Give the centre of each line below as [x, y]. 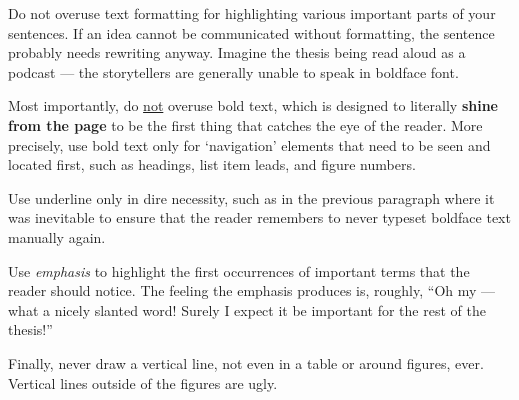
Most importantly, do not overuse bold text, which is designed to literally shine [253, 105]
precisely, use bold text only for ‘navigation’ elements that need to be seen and [249, 144]
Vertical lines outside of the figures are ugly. [143, 382]
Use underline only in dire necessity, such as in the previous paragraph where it [251, 197]
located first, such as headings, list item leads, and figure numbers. [212, 164]
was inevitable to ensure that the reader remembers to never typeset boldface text [259, 217]
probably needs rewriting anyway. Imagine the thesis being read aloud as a [237, 52]
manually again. [57, 236]
